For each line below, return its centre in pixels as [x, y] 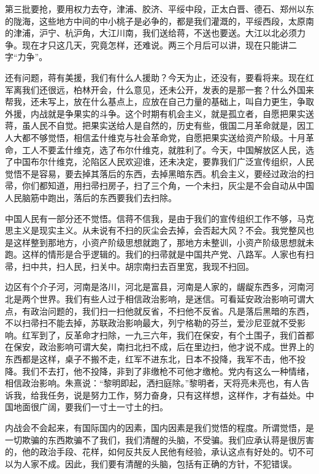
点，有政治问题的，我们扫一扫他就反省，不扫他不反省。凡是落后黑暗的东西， [159, 311]
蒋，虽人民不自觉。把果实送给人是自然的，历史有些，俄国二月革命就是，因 [155, 125]
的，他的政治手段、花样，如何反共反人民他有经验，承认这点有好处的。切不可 [159, 452]
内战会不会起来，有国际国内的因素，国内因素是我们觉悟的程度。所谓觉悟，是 [159, 427]
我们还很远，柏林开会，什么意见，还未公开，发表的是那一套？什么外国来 [168, 89]
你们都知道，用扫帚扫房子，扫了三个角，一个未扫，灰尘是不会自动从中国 [168, 185]
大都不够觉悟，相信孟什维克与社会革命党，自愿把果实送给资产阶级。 [151, 137]
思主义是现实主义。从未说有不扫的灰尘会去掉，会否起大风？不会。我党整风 [155, 230]
